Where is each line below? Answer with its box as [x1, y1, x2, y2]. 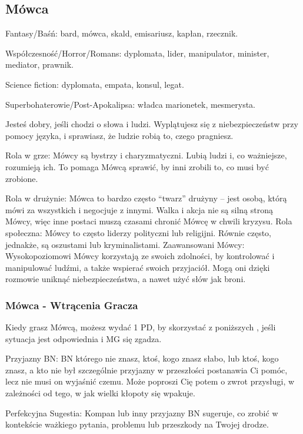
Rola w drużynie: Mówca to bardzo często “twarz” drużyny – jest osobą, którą [5, 192, 287, 204]
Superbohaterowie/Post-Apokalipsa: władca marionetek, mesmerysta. [5, 98, 255, 110]
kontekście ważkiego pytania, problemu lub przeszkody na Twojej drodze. [5, 418, 269, 430]
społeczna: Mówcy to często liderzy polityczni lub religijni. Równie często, [5, 226, 272, 238]
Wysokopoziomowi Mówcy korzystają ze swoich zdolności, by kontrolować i [5, 250, 275, 262]
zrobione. [5, 172, 38, 184]
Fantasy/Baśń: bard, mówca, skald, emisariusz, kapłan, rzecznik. [5, 27, 238, 39]
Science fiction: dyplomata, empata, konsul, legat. [5, 78, 184, 90]
